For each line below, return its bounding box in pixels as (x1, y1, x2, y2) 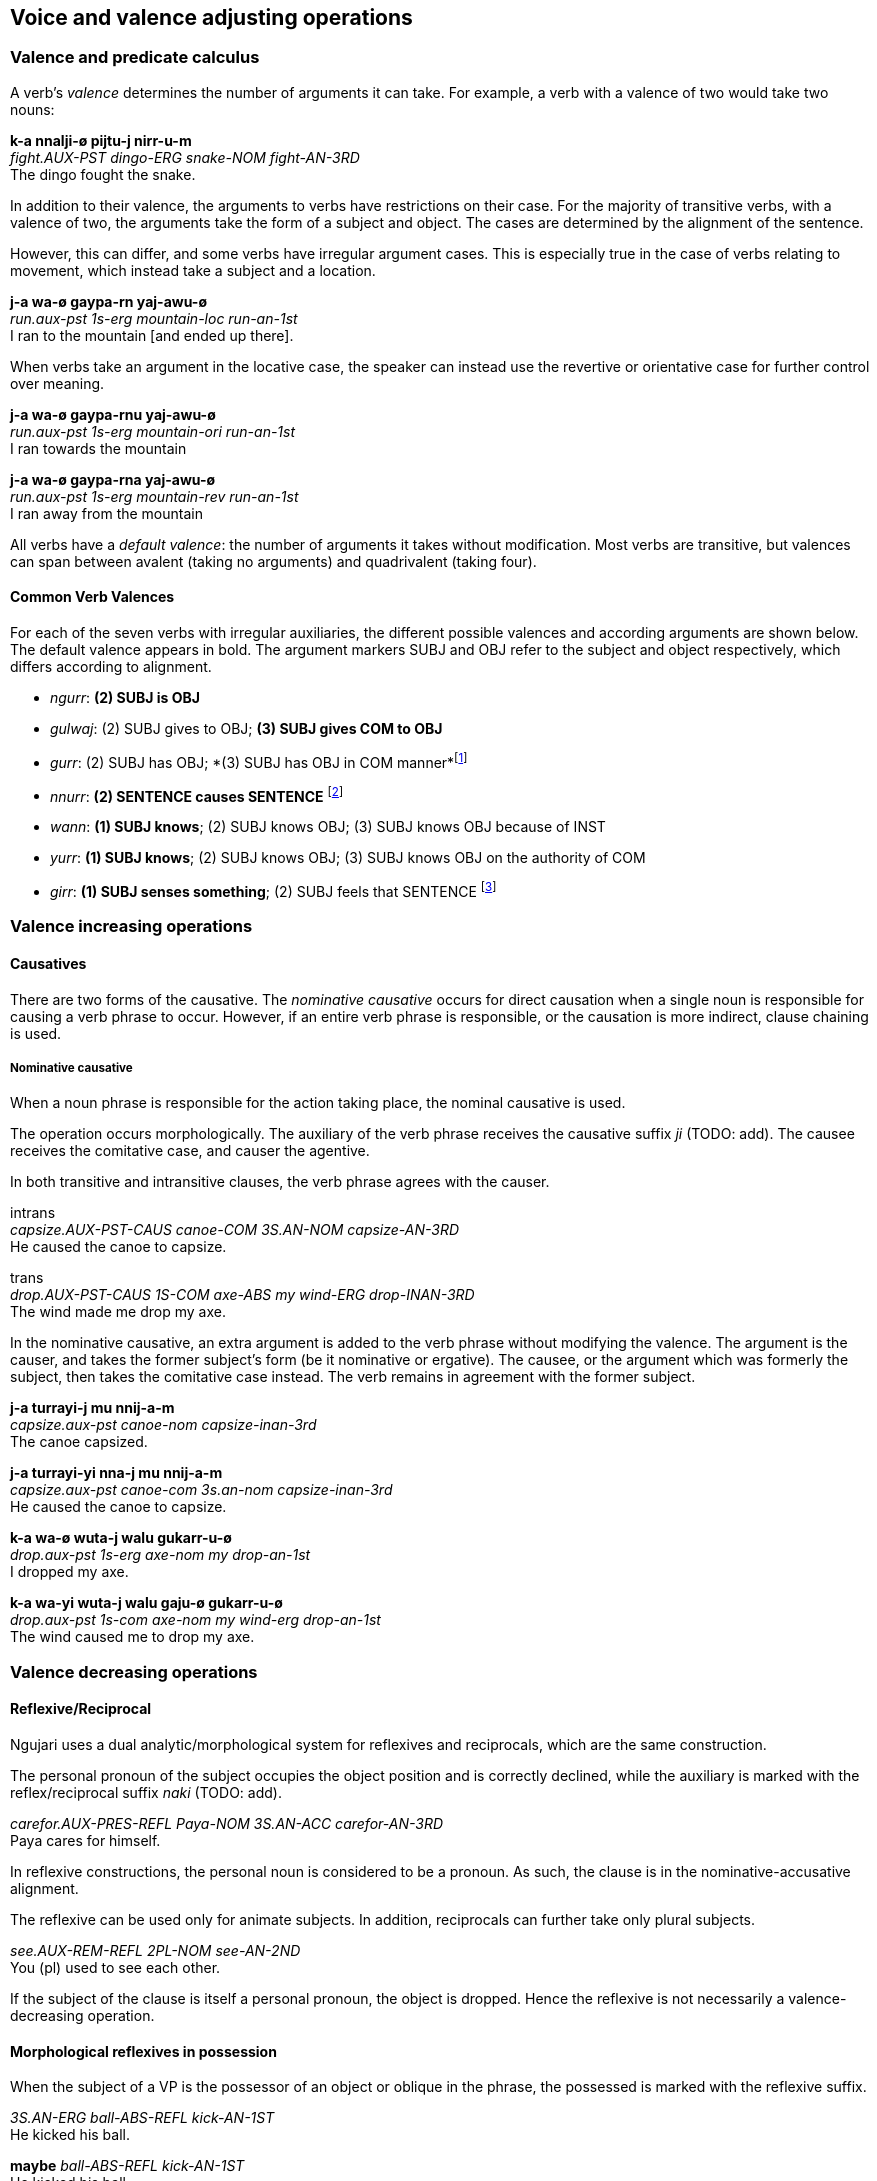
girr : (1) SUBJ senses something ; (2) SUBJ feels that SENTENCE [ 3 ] (50, 880, 497, 900)
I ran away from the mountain (10, 504, 203, 522)
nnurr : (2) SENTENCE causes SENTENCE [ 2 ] (50, 784, 344, 805)
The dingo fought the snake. (10, 165, 196, 183)
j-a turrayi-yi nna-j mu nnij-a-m (10, 1464, 223, 1482)
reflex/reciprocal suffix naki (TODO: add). (10, 1783, 282, 1801)
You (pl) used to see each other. (10, 1958, 221, 1976)
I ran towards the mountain (10, 439, 187, 457)
